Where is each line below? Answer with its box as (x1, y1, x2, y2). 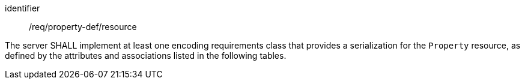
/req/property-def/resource (29, 22, 137, 32)
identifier (5, 3, 40, 13)
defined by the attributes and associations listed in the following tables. (5, 50, 287, 61)
